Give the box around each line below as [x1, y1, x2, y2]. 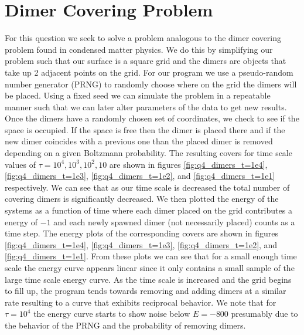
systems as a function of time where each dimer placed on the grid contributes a [5, 204, 292, 216]
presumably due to [231, 307, 298, 320]
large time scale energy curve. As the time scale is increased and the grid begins [5, 273, 292, 285]
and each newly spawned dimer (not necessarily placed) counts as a [53, 215, 295, 228]
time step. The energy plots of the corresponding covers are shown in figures [5, 227, 278, 239]
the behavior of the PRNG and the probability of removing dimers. [5, 319, 246, 331]
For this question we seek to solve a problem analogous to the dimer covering [5, 32, 282, 44]
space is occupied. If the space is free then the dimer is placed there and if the [5, 123, 285, 136]
